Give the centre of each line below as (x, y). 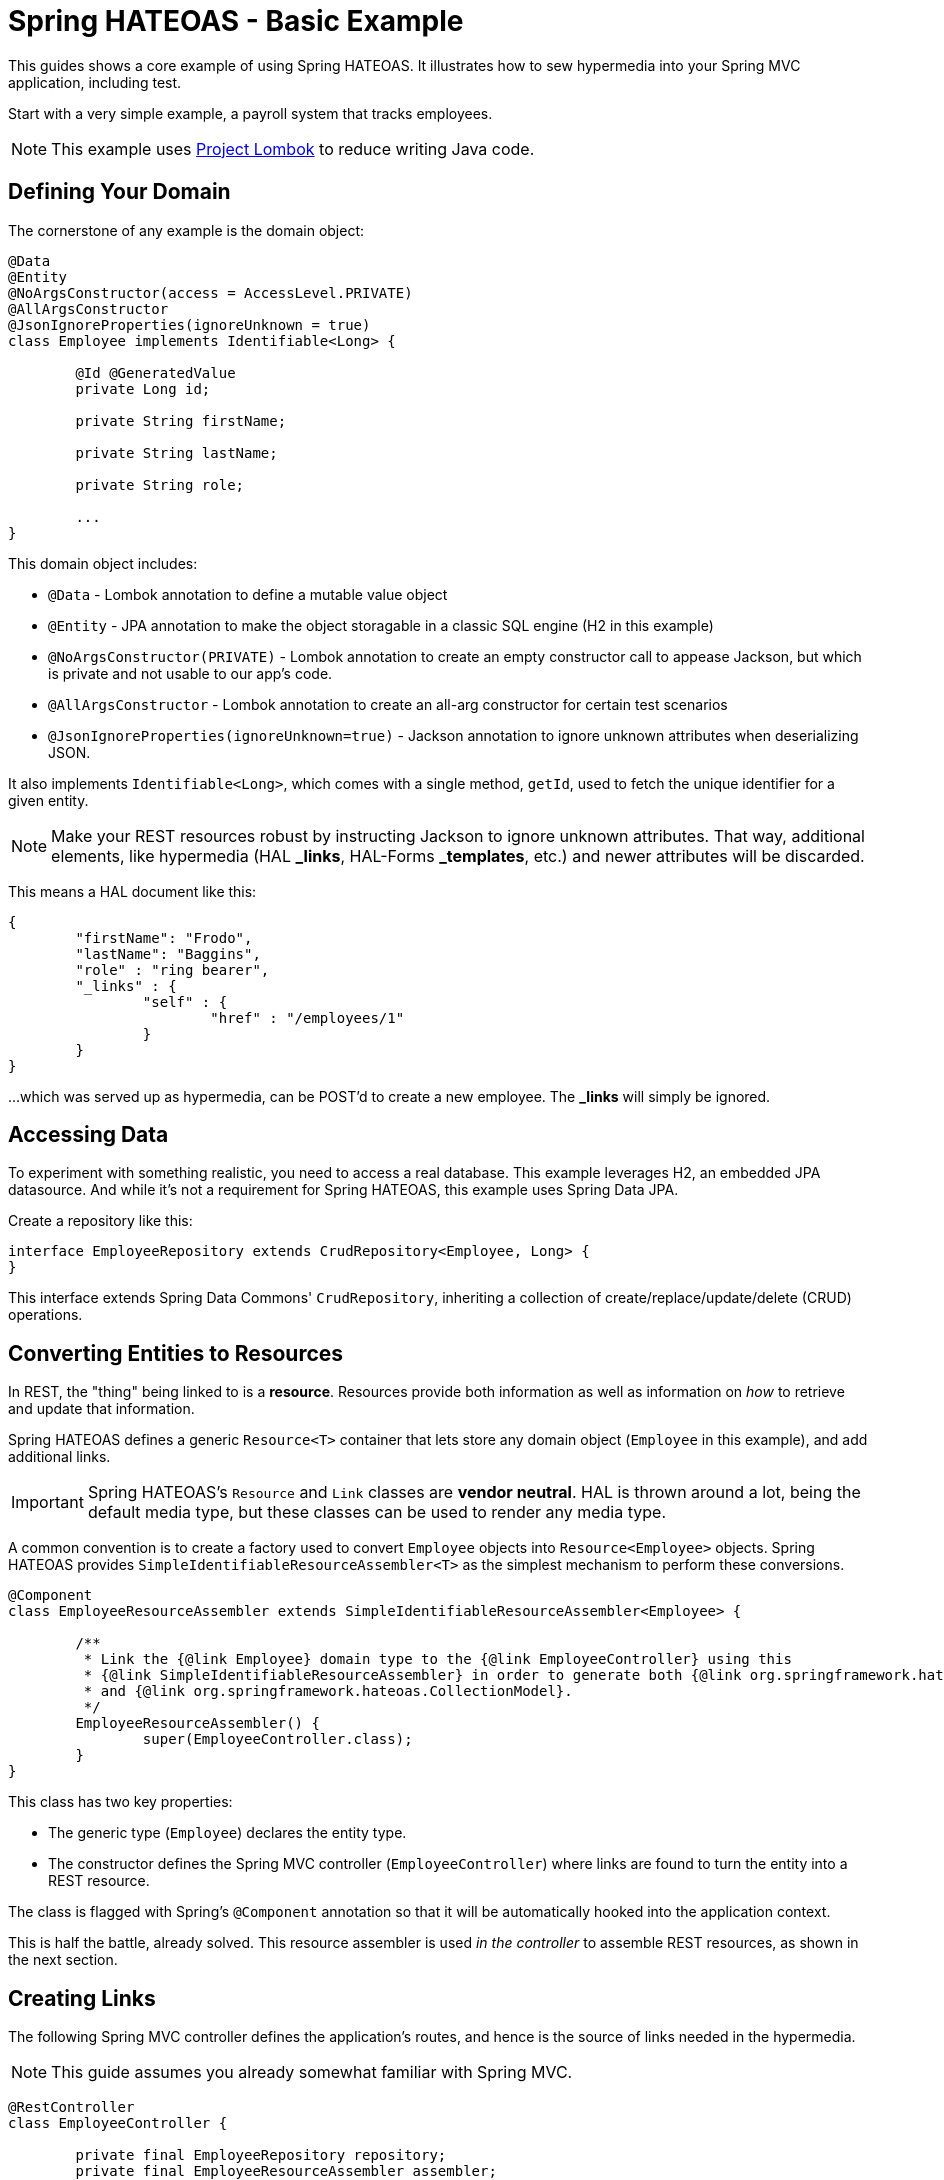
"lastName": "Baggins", (168, 953)
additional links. (59, 1457)
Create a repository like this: (100, 1221)
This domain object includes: (103, 563)
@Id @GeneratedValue (155, 372)
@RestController (71, 2107)
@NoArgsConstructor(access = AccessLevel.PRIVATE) (210, 292)
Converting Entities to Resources (176, 1353)
